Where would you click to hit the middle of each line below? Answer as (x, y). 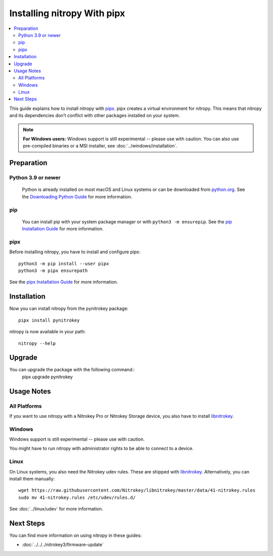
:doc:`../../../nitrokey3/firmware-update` (63, 545)
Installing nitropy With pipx (67, 13)
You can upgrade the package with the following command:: (72, 370)
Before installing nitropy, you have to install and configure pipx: (75, 252)
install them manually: (32, 479)
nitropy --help (37, 343)
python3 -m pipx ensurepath (53, 271)
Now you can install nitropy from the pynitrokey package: (69, 308)
